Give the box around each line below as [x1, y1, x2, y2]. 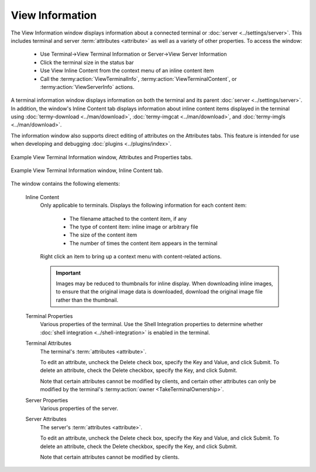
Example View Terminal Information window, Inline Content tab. [11, 167, 163, 174]
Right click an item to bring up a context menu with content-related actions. [40, 253, 222, 260]
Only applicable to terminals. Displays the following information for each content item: [40, 202, 247, 209]
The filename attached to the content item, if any [69, 215, 187, 222]
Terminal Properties [25, 313, 73, 320]
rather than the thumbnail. [56, 296, 119, 303]
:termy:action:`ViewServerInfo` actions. [40, 83, 135, 90]
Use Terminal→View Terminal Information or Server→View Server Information [40, 50, 227, 58]
